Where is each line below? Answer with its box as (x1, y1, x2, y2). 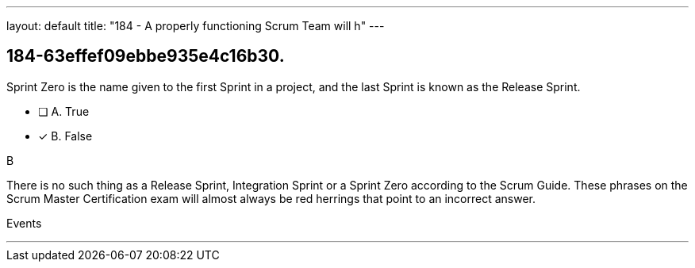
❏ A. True (38, 104, 90, 118)
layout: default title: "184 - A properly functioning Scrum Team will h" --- (6, 19, 385, 33)
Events (6, 216, 42, 230)
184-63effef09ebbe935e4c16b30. (6, 46, 285, 67)
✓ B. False (38, 128, 93, 143)
